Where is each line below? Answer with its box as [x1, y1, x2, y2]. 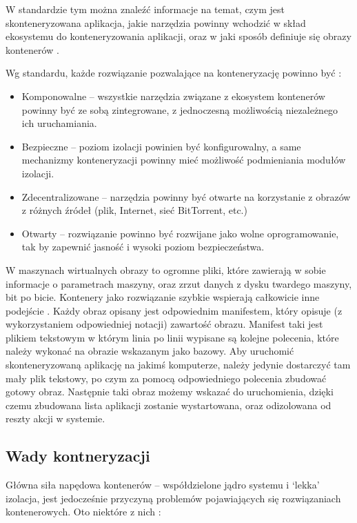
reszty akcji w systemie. [6, 411, 105, 426]
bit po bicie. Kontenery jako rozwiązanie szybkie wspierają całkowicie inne [6, 290, 320, 304]
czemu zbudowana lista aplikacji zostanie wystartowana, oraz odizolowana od [6, 397, 331, 412]
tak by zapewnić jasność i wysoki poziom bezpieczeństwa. [21, 239, 265, 254]
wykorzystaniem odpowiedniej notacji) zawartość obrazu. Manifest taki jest [6, 317, 323, 331]
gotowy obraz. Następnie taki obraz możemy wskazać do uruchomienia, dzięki [6, 384, 334, 399]
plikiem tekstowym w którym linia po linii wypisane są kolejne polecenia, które [6, 330, 339, 344]
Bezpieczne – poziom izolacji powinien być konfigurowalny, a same [21, 139, 301, 153]
